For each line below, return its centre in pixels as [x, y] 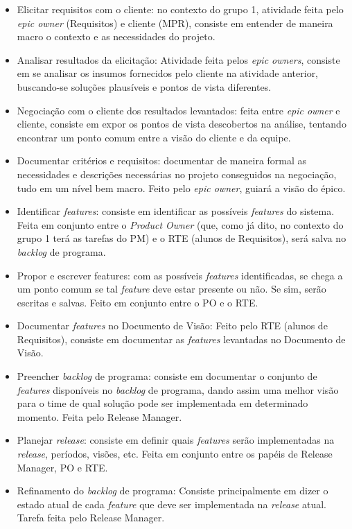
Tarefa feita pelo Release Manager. [91, 518]
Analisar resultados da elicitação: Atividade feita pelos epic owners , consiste [178, 59]
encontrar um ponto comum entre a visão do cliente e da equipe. [154, 137]
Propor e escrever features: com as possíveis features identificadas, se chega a [180, 275]
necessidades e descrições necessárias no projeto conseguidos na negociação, [177, 174]
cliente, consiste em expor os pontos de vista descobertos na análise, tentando [182, 124]
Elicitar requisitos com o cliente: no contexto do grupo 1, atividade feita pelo [180, 9]
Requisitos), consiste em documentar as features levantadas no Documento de [181, 339]
